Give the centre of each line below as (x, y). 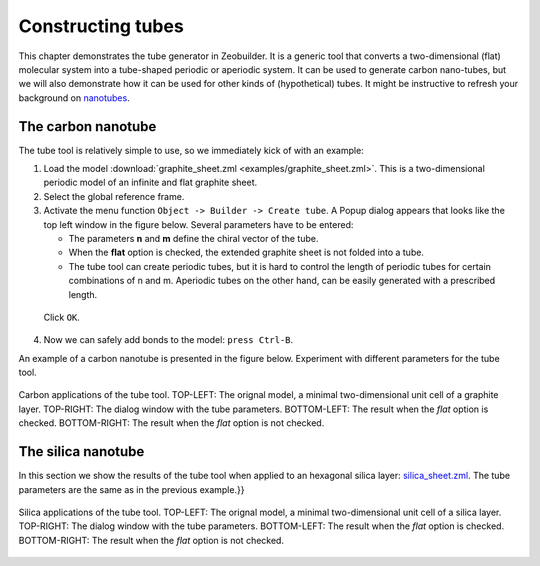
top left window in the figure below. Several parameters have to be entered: (198, 224)
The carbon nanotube (87, 126)
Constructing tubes (101, 26)
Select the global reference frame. (114, 196)
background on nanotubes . (74, 97)
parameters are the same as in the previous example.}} (131, 489)
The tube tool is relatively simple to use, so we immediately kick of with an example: (191, 150)
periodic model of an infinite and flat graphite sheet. (150, 182)
